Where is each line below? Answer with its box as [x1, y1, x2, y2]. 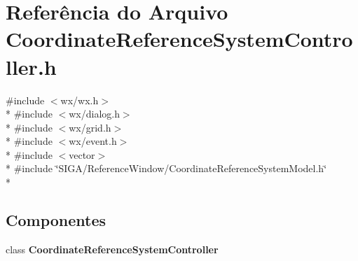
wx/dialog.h [69, 106, 120, 121]
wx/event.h [69, 134, 117, 148]
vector [69, 147, 95, 162]
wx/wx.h [60, 92, 99, 107]
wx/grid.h [69, 120, 111, 134]
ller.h [6, 52, 57, 80]
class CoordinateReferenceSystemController [6, 241, 219, 256]
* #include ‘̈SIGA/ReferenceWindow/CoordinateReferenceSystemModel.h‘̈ [6, 161, 327, 176]
